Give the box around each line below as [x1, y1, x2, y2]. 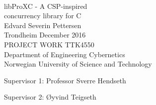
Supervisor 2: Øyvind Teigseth [4, 92, 96, 102]
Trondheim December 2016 [4, 30, 86, 40]
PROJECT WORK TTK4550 [4, 39, 94, 49]
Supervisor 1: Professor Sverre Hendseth [4, 75, 126, 85]
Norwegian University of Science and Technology [4, 59, 152, 69]
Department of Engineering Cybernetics [4, 49, 125, 59]
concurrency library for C [4, 10, 81, 21]
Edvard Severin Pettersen [4, 20, 81, 30]
